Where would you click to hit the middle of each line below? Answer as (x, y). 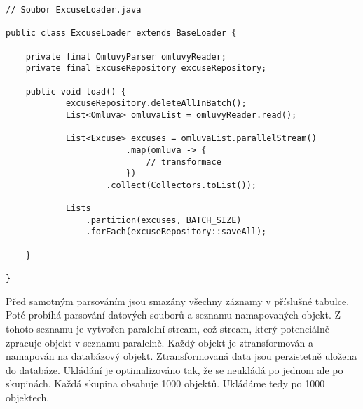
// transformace (184, 162)
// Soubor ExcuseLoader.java (74, 10)
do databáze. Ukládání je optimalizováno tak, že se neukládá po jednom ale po (174, 369)
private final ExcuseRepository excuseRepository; (146, 68)
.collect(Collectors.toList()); (181, 185)
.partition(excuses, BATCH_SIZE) (164, 220)
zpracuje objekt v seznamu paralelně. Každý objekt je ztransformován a (159, 342)
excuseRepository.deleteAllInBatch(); (156, 103)
